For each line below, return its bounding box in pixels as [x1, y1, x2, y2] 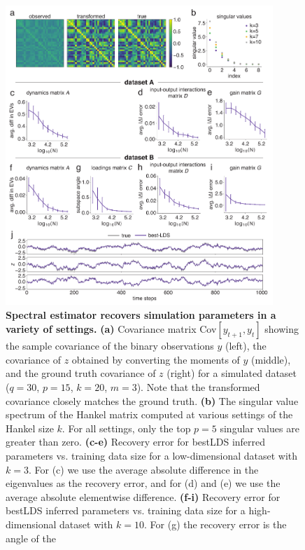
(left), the [225, 338, 267, 353]
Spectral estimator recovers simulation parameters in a [6, 307, 276, 322]
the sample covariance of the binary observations [6, 338, 214, 353]
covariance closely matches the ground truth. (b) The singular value [6, 393, 299, 408]
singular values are [220, 420, 299, 435]
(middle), [251, 352, 291, 366]
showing [264, 322, 299, 336]
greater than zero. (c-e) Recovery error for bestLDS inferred [6, 434, 266, 449]
